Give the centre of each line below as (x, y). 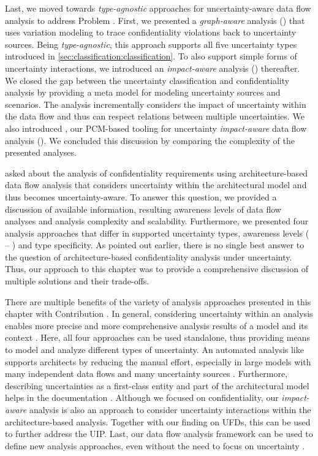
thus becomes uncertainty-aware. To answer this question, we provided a (141, 196)
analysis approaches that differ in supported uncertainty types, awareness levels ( (157, 233)
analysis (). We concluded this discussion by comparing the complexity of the (150, 140)
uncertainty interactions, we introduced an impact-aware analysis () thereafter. (153, 68)
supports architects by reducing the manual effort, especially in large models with (158, 361)
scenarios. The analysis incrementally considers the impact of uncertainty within (156, 104)
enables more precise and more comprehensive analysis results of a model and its (157, 325)
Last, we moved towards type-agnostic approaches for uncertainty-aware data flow (158, 8)
